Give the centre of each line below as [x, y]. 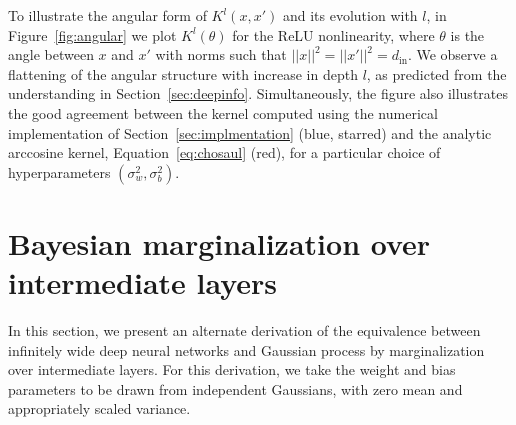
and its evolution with [350, 15]
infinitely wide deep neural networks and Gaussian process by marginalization [246, 349]
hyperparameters [59, 171]
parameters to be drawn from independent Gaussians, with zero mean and [235, 388]
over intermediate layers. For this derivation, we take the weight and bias [232, 369]
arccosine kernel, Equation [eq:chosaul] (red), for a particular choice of [224, 152]
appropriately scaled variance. [99, 408]
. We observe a [452, 54]
